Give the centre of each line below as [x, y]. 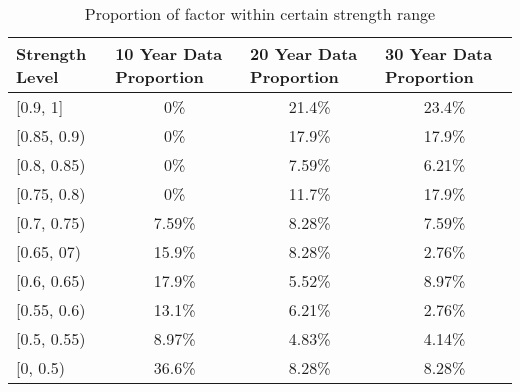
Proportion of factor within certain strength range [260, 13]
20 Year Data [304, 53]
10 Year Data [169, 53]
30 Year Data [439, 53]
